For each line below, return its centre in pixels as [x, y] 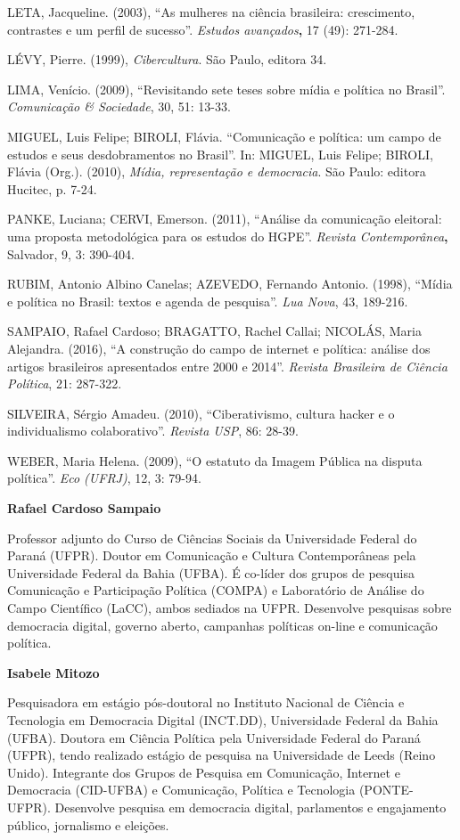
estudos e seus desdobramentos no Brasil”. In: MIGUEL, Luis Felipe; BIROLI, [220, 154]
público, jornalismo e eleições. [88, 824]
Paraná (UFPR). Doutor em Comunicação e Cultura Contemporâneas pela [212, 555]
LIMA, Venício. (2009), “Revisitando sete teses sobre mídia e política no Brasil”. [226, 89]
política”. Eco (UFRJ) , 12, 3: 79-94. [104, 478]
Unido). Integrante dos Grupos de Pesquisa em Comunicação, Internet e [204, 772]
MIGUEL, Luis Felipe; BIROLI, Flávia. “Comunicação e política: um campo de [224, 136]
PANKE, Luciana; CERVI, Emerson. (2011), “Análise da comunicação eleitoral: [225, 219]
